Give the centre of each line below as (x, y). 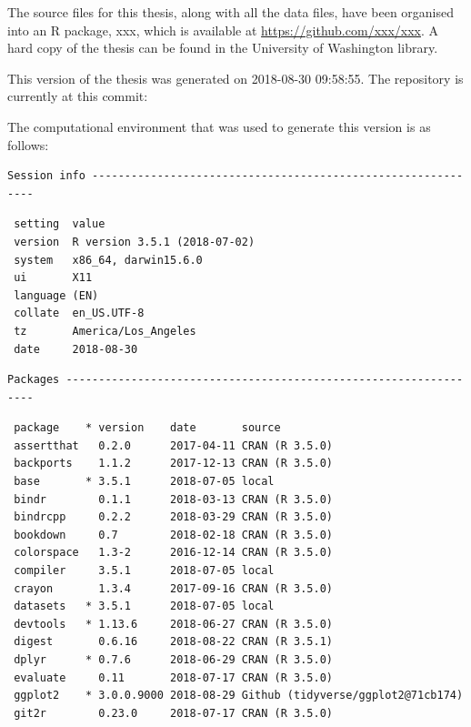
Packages (34, 380)
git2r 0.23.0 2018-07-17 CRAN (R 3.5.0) (173, 713)
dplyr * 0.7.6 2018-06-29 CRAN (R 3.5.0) (173, 660)
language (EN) (56, 295)
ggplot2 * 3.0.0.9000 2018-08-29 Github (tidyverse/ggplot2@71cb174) (239, 696)
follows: (28, 144)
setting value (60, 224)
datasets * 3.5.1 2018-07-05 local (144, 606)
